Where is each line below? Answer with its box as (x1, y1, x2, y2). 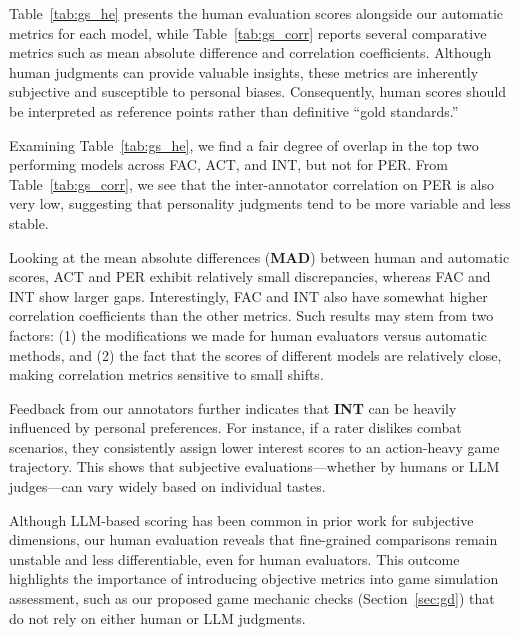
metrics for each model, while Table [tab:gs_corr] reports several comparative (9, 22, 487, 43)
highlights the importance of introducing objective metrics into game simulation (9, 568, 499, 589)
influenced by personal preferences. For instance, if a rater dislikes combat (9, 417, 462, 438)
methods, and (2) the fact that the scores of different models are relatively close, (9, 344, 502, 365)
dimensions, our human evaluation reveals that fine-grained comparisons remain (9, 529, 498, 550)
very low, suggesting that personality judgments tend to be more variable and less (9, 193, 511, 214)
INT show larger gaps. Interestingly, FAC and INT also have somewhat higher (9, 285, 488, 306)
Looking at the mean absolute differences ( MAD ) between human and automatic (9, 246, 510, 267)
